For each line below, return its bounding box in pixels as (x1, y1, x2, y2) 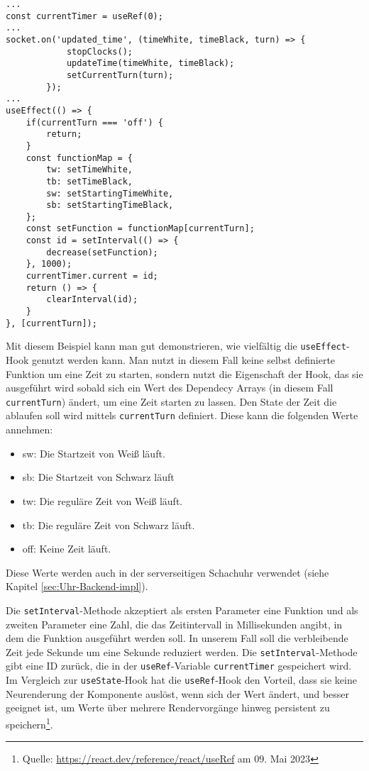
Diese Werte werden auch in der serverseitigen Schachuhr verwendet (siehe (6, 565, 329, 579)
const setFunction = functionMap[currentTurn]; (26, 223, 255, 234)
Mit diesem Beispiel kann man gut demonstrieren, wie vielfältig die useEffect (6, 338, 346, 353)
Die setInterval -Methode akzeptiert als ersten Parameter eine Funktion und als (6, 602, 358, 617)
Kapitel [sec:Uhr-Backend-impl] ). (6, 579, 148, 594)
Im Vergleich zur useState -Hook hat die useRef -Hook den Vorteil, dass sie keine (6, 672, 357, 687)
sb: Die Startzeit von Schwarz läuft (22, 470, 175, 484)
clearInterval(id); (46, 294, 138, 305)
